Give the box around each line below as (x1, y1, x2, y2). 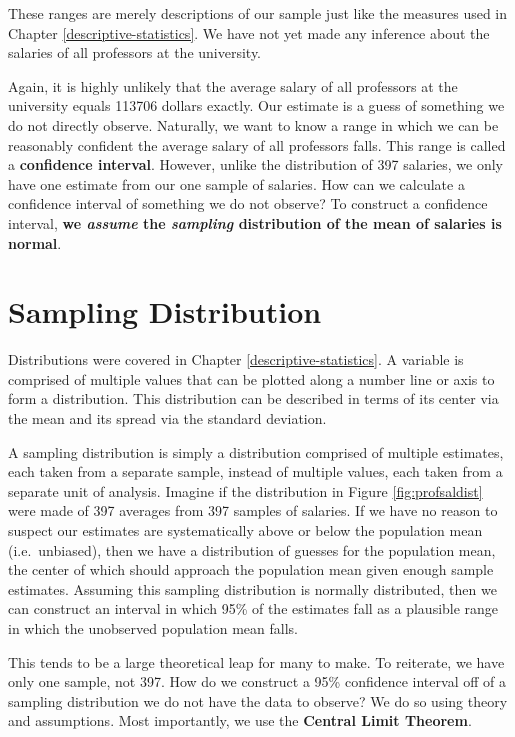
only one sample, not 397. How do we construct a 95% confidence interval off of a (8, 671, 506, 692)
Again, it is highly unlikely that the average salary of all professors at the (8, 75, 458, 96)
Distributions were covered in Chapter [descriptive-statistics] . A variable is (8, 349, 464, 370)
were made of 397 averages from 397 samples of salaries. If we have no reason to (8, 500, 498, 521)
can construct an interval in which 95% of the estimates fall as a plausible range (8, 598, 499, 619)
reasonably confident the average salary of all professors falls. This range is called (8, 134, 506, 155)
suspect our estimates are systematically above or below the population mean (8, 520, 483, 540)
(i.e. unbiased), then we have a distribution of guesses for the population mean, (8, 539, 496, 560)
